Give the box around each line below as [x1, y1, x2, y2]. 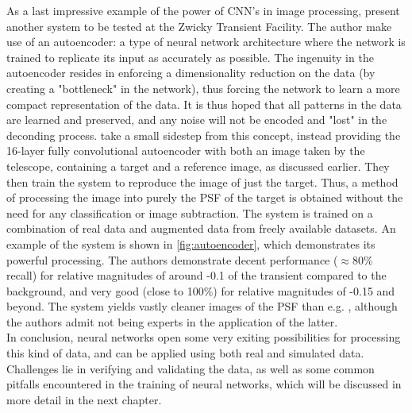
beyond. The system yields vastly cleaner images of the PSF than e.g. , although [6, 298, 398, 315]
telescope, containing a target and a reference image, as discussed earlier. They [6, 157, 390, 174]
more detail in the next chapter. [6, 391, 162, 407]
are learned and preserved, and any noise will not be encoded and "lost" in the [6, 111, 387, 128]
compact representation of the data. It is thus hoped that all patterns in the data [6, 95, 402, 112]
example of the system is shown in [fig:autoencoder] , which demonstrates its [6, 235, 375, 252]
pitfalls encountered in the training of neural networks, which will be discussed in [6, 376, 402, 392]
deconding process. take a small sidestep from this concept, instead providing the [6, 126, 401, 143]
